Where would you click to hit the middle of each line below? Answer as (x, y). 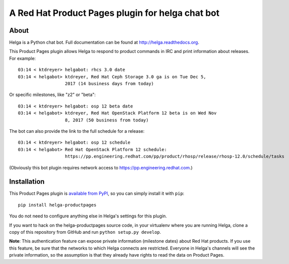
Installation (27, 182)
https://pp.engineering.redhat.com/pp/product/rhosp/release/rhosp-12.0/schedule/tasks (174, 157)
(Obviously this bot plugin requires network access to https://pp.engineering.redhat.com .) (101, 167)
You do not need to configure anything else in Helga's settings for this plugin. (88, 216)
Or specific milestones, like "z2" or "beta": (53, 95)
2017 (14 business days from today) (109, 84)
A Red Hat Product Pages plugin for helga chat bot (114, 13)
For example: (23, 58)
